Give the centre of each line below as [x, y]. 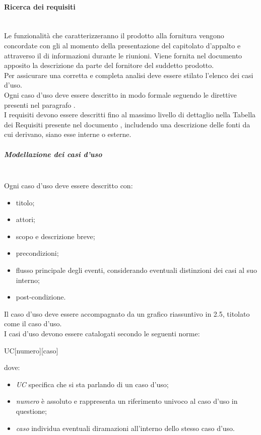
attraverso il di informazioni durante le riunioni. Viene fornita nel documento [123, 55]
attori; [25, 219]
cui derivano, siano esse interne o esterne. [68, 134]
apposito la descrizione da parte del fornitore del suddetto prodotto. [109, 65]
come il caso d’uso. [33, 323]
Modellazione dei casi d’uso [53, 154]
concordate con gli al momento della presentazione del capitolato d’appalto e [122, 45]
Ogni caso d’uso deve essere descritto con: [69, 186]
